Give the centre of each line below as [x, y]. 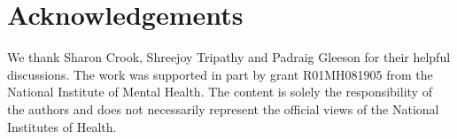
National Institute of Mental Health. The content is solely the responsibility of [220, 92]
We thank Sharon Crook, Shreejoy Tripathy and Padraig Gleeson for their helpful [229, 57]
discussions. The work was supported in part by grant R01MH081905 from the [220, 74]
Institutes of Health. [62, 126]
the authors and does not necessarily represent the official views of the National [223, 108]
